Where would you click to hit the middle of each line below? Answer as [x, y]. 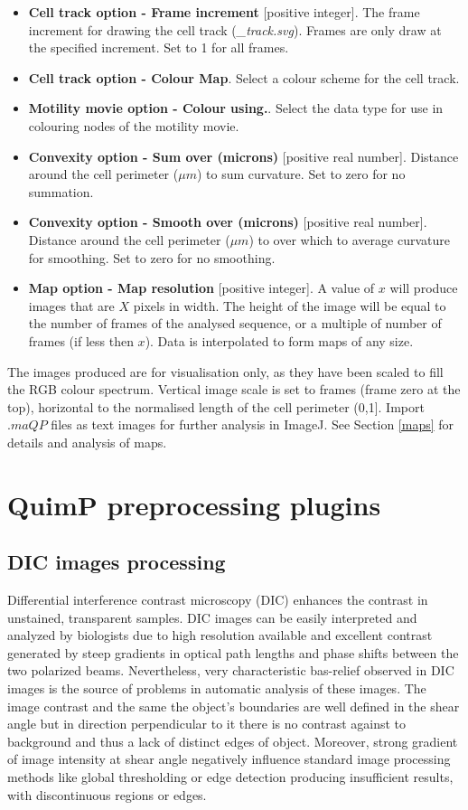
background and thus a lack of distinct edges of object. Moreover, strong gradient [233, 741]
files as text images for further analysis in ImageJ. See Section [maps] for [253, 424]
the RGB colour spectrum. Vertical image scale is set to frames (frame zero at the [234, 389]
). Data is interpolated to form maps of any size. [279, 340]
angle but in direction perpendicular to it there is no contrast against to [207, 724]
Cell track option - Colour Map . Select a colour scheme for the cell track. [244, 77]
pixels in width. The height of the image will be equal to [290, 305]
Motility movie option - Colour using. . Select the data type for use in [236, 108]
